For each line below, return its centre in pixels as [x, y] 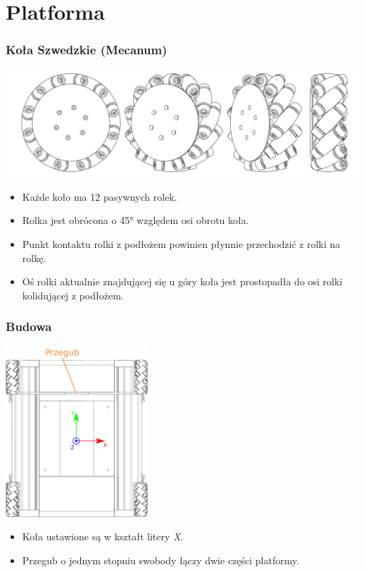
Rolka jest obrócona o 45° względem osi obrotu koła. [135, 220]
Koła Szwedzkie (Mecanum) [87, 50]
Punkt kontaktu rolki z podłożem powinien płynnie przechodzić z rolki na [181, 243]
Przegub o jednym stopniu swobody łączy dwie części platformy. [161, 560]
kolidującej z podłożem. [73, 295]
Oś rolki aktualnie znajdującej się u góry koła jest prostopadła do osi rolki [182, 281]
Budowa [29, 327]
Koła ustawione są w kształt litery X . [103, 536]
